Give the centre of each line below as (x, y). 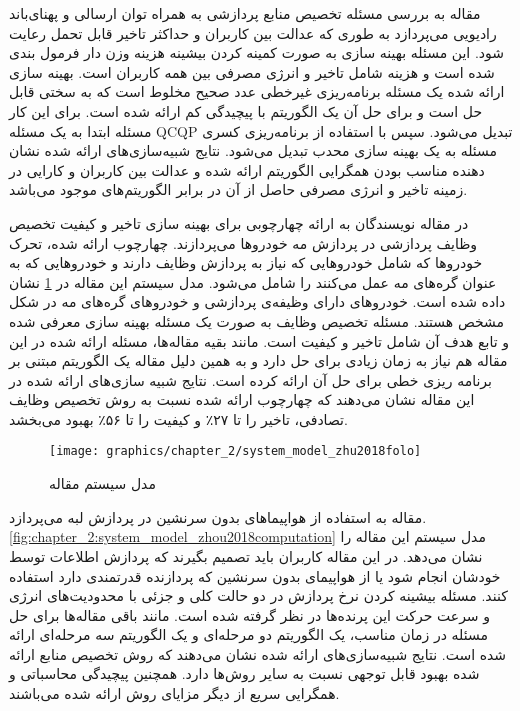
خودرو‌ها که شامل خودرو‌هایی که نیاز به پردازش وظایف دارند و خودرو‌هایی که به (246, 262)
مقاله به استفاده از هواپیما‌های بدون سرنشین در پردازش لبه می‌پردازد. (218, 516)
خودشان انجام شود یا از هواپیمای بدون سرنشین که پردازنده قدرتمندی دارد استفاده (255, 575)
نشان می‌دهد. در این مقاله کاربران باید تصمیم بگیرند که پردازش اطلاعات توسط (246, 555)
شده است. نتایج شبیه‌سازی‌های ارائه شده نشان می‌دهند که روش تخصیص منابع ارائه (258, 653)
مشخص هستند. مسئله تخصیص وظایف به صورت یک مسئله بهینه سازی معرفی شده (257, 320)
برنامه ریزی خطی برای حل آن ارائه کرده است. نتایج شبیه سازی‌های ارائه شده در (250, 379)
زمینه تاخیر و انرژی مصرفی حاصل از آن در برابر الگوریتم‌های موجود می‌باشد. (238, 189)
